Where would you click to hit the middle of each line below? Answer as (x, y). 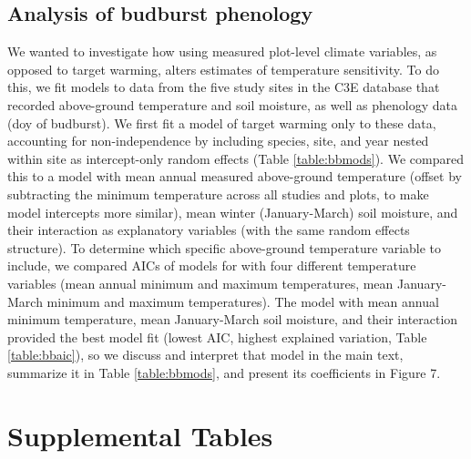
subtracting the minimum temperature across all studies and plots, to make (218, 194)
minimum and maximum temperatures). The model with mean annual (243, 301)
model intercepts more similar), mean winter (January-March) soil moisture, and (233, 212)
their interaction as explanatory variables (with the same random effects (209, 230)
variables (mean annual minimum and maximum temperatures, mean (200, 283)
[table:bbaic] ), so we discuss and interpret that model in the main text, (205, 355)
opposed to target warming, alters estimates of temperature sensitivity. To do (223, 69)
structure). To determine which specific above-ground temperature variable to (225, 247)
